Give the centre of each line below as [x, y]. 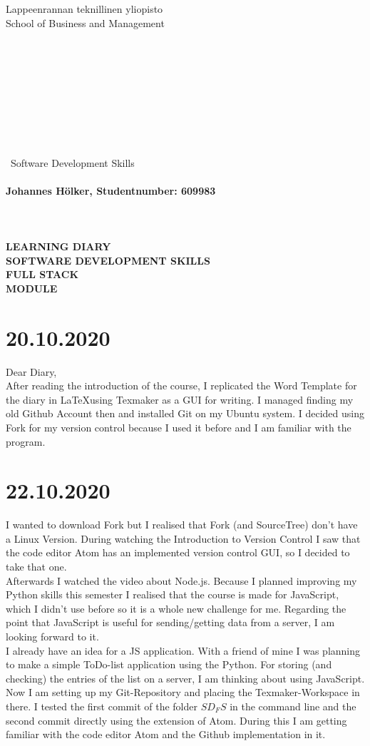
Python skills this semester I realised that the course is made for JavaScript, [173, 594]
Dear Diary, [31, 371]
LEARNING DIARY [58, 246]
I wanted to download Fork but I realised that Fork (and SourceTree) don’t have [182, 525]
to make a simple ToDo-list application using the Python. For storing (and [169, 664]
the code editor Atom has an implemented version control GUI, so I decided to [178, 552]
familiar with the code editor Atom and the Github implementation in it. [166, 734]
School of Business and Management [85, 22]
